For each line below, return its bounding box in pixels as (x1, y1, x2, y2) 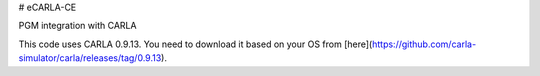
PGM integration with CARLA (18, 20, 137, 32)
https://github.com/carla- (371, 38, 477, 50)
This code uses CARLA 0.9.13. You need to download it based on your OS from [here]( (18, 38, 373, 50)
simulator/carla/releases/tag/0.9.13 (18, 52, 162, 64)
